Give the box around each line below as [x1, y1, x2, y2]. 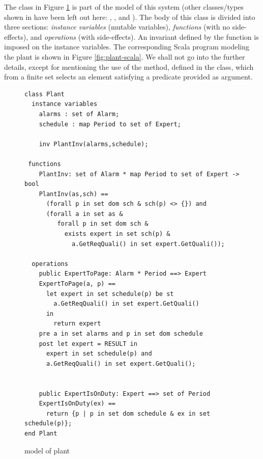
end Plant [24, 429, 57, 437]
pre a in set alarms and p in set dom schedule [39, 330, 203, 337]
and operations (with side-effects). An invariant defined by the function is [30, 31, 259, 42]
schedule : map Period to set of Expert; [39, 120, 181, 128]
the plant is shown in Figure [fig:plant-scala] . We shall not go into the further [4, 51, 245, 62]
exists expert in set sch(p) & [64, 230, 170, 238]
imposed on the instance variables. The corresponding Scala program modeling [4, 41, 249, 52]
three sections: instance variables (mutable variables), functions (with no [4, 21, 230, 32]
